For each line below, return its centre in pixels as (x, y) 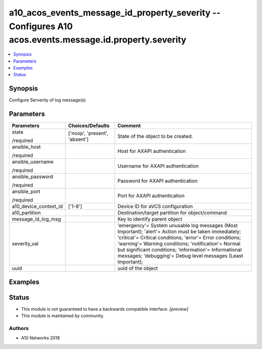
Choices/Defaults (89, 126)
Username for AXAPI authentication (158, 166)
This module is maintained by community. (63, 316)
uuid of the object (138, 268)
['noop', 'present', (88, 133)
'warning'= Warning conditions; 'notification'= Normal (179, 244)
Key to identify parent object (150, 219)
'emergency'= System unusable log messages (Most (177, 226)
